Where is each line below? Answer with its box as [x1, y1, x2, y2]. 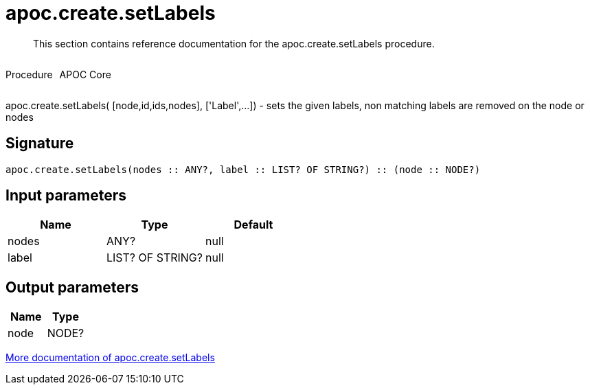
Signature [5, 135, 74, 152]
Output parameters [5, 278, 139, 296]
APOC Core [59, 68, 111, 80]
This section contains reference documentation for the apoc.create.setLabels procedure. [33, 37, 435, 49]
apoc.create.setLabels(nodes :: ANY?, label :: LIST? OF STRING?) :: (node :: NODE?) [5, 163, 481, 175]
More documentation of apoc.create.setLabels [5, 352, 215, 364]
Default [234, 218, 273, 232]
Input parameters [5, 187, 127, 205]
